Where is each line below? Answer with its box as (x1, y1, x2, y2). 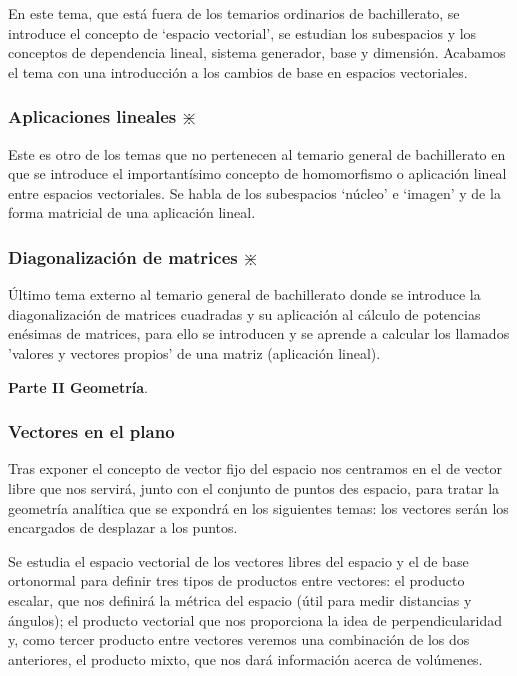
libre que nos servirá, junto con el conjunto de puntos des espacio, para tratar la (8, 477, 500, 498)
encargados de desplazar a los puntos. (8, 517, 238, 538)
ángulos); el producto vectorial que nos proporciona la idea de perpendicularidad (8, 609, 502, 630)
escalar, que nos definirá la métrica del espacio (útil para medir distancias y (8, 589, 472, 610)
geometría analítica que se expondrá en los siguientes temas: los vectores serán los (8, 497, 509, 518)
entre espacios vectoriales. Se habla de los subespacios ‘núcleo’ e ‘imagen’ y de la (8, 182, 501, 203)
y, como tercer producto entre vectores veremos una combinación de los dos (8, 629, 470, 650)
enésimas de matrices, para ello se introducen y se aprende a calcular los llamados (8, 323, 510, 344)
